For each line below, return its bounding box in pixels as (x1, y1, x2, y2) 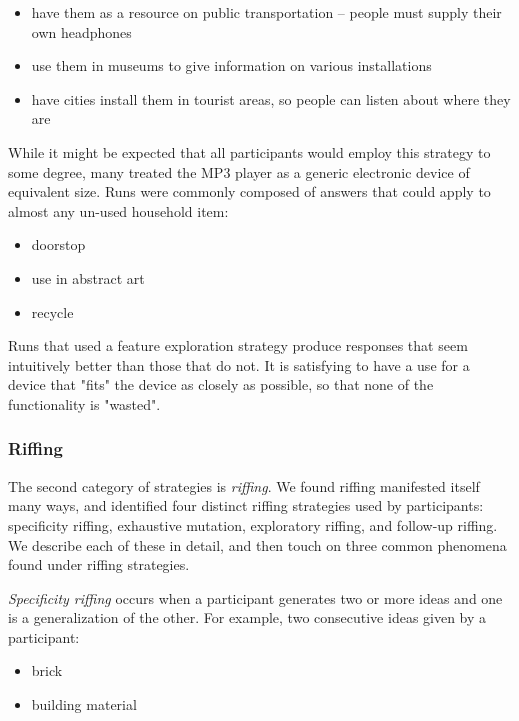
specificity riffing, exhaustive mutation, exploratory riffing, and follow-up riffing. (8, 514, 498, 535)
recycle (31, 301, 74, 322)
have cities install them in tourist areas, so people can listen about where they (31, 88, 511, 109)
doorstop (31, 234, 86, 255)
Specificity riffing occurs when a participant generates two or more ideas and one (8, 587, 503, 608)
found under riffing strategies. (8, 554, 190, 575)
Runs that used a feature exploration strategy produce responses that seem (8, 335, 468, 356)
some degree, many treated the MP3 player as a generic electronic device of (8, 161, 470, 182)
